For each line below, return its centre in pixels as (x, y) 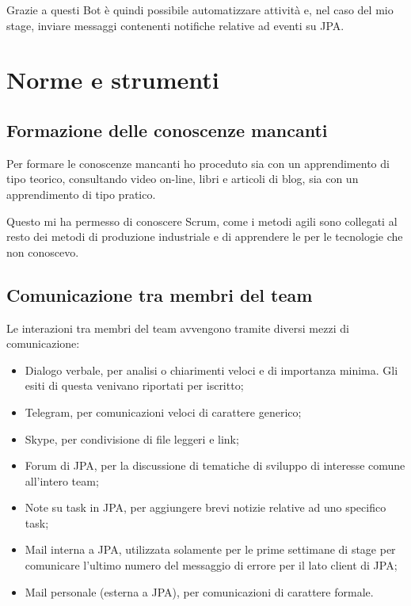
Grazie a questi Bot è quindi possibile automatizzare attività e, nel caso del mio (200, 10)
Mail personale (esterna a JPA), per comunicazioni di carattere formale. (199, 591)
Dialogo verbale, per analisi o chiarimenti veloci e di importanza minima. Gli (211, 370)
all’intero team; (62, 480)
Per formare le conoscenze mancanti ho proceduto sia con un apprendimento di (198, 163)
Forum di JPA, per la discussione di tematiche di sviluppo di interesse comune (215, 465)
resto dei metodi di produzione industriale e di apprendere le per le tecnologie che (205, 236)
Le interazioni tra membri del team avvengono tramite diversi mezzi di (178, 328)
